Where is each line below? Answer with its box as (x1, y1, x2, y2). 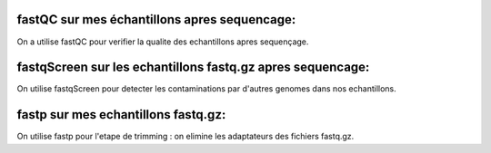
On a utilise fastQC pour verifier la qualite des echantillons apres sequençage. (16, 36, 309, 47)
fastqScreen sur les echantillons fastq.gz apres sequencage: (16, 60, 370, 75)
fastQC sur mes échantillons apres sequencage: (16, 12, 296, 27)
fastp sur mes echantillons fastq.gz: (16, 107, 226, 122)
